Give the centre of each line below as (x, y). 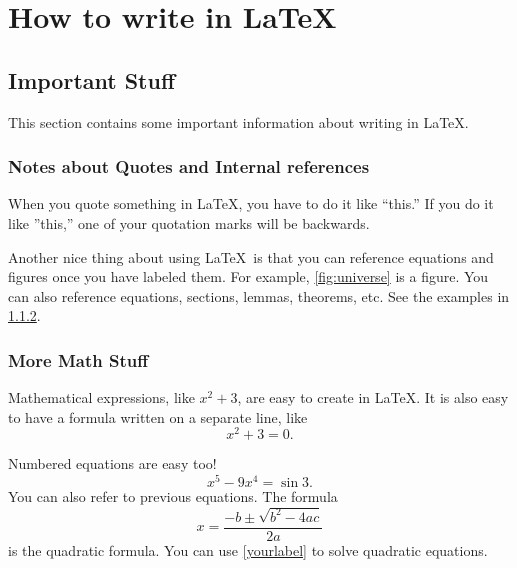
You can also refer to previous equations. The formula (173, 496)
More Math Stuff (78, 359)
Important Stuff (92, 79)
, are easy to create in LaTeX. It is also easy (373, 397)
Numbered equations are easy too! (112, 463)
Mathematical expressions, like (101, 397)
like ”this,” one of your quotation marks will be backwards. (189, 222)
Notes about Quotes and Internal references (189, 166)
